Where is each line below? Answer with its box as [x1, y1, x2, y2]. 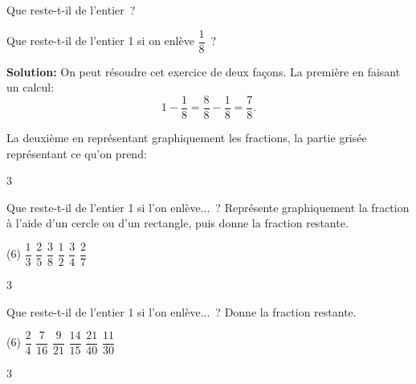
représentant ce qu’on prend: [6, 145, 147, 161]
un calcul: [6, 79, 55, 96]
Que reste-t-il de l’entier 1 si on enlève [6, 32, 194, 49]
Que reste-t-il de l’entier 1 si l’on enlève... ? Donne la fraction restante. [6, 303, 357, 320]
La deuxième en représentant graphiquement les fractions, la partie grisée [6, 129, 367, 145]
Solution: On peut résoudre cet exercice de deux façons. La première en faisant [6, 63, 401, 80]
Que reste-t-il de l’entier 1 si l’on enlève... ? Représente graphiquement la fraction [6, 198, 410, 215]
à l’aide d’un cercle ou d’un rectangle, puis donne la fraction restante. [6, 214, 349, 231]
